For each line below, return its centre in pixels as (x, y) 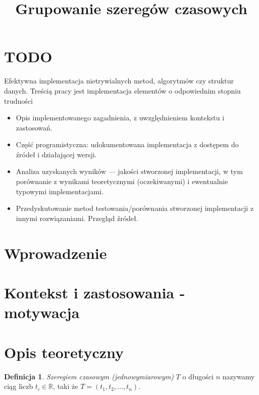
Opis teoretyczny (64, 352)
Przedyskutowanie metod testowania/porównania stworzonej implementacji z (135, 208)
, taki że (66, 386)
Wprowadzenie (56, 253)
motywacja (42, 312)
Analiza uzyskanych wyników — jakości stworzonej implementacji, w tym (129, 171)
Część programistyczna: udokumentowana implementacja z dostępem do (127, 144)
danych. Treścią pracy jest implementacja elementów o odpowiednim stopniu (122, 90)
